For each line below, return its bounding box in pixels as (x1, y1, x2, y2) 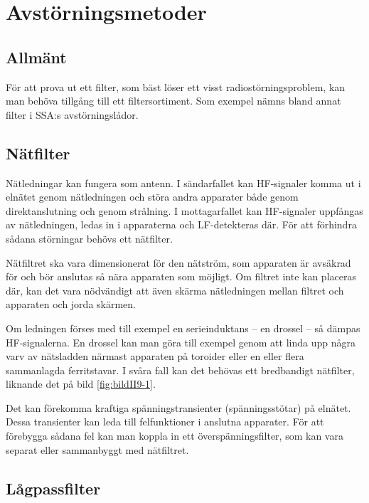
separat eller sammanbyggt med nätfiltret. (6, 442, 189, 457)
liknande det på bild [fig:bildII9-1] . (6, 376, 156, 391)
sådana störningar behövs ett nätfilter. (6, 231, 173, 245)
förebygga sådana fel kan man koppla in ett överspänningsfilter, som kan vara (6, 428, 343, 443)
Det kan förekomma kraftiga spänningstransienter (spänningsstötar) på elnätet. (6, 400, 351, 415)
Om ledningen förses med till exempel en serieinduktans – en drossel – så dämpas (6, 320, 360, 335)
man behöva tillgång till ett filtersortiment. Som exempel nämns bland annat (6, 93, 341, 108)
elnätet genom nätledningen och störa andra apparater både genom (6, 189, 299, 204)
